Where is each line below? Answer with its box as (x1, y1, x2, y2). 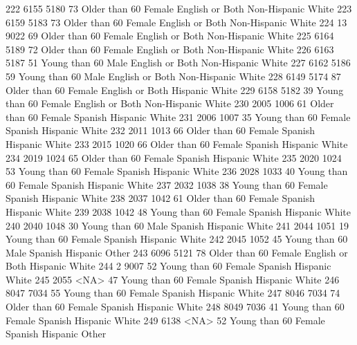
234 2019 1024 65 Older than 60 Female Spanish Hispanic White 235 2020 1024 (6, 150, 342, 165)
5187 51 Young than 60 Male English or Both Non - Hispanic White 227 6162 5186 (6, 55, 351, 70)
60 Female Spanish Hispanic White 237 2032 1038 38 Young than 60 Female (6, 177, 328, 192)
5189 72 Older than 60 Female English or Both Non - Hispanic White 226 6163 (6, 41, 334, 56)
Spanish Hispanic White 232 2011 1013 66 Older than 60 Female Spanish (6, 123, 315, 138)
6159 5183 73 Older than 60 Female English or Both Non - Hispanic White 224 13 (6, 15, 347, 29)
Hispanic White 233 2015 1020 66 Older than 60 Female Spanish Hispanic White (6, 136, 348, 151)
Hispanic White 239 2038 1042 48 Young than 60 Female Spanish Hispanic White (6, 204, 351, 218)
